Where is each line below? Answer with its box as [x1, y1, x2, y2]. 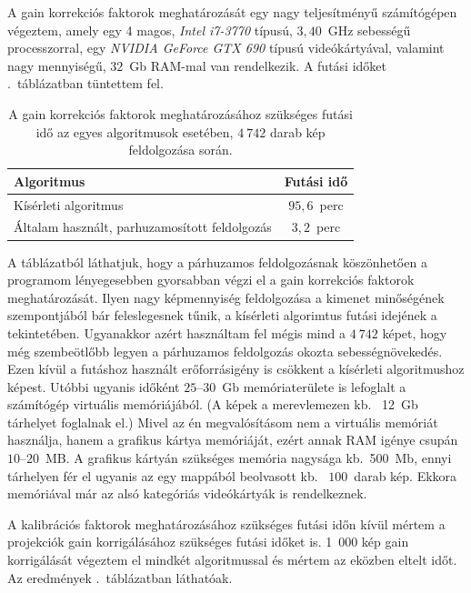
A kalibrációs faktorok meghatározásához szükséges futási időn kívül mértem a [7, 514, 446, 533]
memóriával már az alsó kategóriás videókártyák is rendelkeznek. [7, 484, 367, 503]
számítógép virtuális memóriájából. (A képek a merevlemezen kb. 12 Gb [7, 395, 418, 414]
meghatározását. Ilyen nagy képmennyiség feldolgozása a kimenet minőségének [7, 287, 445, 307]
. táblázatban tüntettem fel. [7, 74, 164, 93]
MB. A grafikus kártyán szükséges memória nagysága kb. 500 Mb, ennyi [45, 448, 452, 467]
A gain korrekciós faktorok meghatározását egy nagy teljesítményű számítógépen [7, 3, 457, 21]
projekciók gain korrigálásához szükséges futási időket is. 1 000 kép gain [7, 532, 409, 551]
